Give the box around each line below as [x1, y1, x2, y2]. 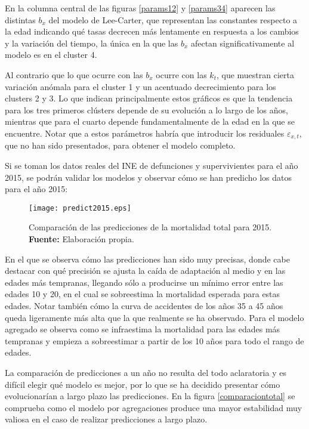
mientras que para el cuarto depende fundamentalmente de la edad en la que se [5, 115, 295, 128]
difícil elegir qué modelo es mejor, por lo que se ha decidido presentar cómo [5, 378, 280, 390]
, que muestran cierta [216, 68, 294, 81]
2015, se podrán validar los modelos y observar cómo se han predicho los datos [5, 171, 292, 183]
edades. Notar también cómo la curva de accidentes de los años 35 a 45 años [5, 299, 283, 311]
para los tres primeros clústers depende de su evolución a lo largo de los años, [5, 103, 288, 116]
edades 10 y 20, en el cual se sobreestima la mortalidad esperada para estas [5, 288, 280, 300]
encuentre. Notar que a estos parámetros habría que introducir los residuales [5, 126, 285, 139]
